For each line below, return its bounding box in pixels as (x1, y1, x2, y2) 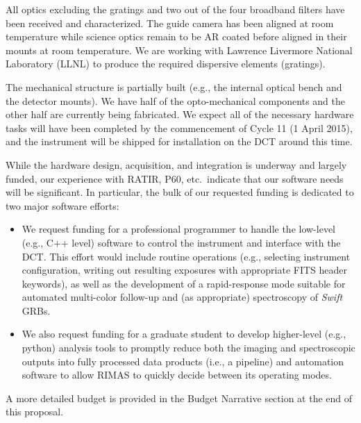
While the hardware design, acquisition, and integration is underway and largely (6, 157, 347, 172)
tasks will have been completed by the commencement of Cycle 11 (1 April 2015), (6, 120, 353, 135)
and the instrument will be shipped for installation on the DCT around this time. (6, 134, 353, 149)
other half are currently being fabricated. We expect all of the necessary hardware (6, 107, 354, 122)
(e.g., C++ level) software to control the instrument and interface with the (22, 235, 341, 249)
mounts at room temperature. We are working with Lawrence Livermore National (6, 42, 353, 57)
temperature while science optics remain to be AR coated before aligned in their (6, 29, 347, 44)
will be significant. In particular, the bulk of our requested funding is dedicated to (6, 185, 354, 199)
